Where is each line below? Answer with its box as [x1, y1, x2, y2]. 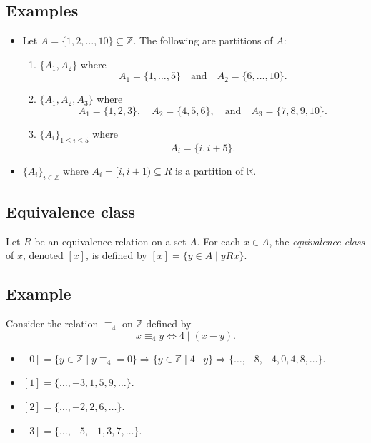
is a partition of [175, 163, 244, 178]
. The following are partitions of [133, 33, 273, 48]
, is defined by [86, 248, 147, 263]
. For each [197, 233, 241, 248]
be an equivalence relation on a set [34, 233, 187, 248]
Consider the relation [6, 316, 99, 331]
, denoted [22, 248, 64, 263]
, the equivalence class [269, 233, 365, 248]
